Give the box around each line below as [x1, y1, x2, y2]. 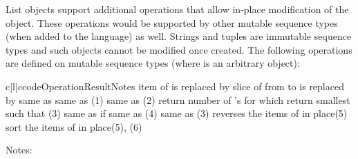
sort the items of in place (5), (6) [6, 119, 142, 134]
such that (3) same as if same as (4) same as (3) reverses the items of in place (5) [6, 106, 348, 120]
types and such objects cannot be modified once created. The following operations [6, 42, 352, 56]
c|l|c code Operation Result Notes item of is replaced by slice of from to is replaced [6, 78, 344, 93]
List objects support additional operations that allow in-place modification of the [6, 2, 349, 16]
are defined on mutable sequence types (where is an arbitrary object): [6, 56, 300, 70]
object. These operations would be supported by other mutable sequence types [6, 15, 338, 30]
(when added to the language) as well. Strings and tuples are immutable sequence [6, 29, 352, 43]
